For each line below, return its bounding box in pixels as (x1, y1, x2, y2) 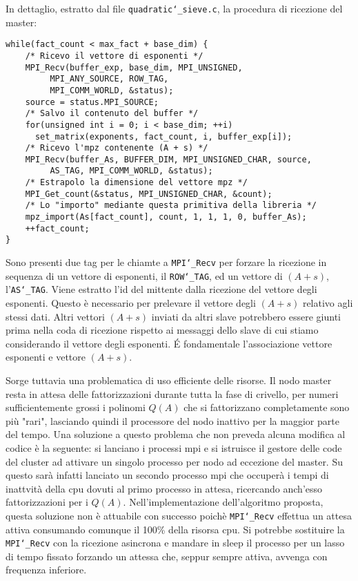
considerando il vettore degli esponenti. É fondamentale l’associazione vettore (6, 336, 332, 350)
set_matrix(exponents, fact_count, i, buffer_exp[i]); (34, 131, 292, 142)
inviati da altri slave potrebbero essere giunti (151, 309, 341, 323)
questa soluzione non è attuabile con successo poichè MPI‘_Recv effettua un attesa (6, 508, 352, 522)
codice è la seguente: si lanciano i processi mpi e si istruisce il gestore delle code (6, 440, 342, 455)
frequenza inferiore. (6, 562, 87, 577)
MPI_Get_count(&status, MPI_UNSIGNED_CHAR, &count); (25, 189, 272, 199)
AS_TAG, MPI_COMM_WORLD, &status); (50, 166, 213, 176)
